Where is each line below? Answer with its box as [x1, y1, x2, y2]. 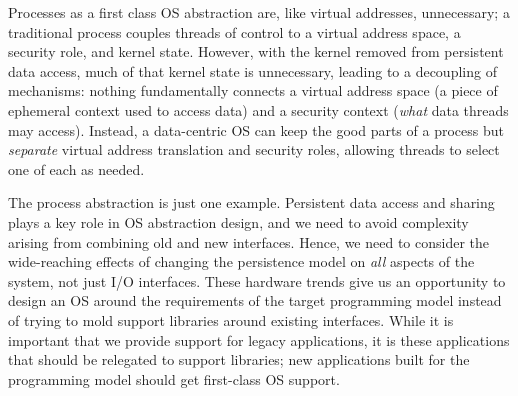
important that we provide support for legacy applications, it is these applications [8, 329, 510, 350]
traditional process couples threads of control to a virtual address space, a [8, 21, 461, 42]
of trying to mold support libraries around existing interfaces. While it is [8, 309, 454, 330]
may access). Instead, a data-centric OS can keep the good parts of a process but [8, 119, 504, 140]
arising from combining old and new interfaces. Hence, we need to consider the [8, 231, 490, 252]
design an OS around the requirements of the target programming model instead [8, 290, 502, 311]
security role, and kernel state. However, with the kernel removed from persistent [8, 41, 504, 62]
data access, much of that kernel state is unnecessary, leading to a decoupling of [8, 60, 497, 81]
